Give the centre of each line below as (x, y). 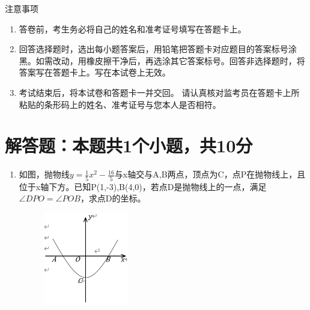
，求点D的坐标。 (113, 198)
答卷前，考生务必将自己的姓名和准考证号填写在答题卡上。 (132, 28)
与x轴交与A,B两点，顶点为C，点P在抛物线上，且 (210, 174)
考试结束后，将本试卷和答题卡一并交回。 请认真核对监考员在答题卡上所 (159, 92)
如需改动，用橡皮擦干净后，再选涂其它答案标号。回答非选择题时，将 (170, 60)
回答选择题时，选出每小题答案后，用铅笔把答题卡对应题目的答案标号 (153, 49)
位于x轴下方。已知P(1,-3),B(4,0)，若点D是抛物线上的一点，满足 (143, 186)
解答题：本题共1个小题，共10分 (129, 145)
